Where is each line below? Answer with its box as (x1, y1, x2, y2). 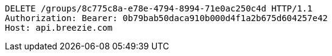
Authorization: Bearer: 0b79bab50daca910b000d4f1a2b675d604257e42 (5, 13, 328, 23)
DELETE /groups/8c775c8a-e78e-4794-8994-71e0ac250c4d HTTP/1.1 (5, 4, 313, 13)
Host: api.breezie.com (5, 23, 113, 33)
